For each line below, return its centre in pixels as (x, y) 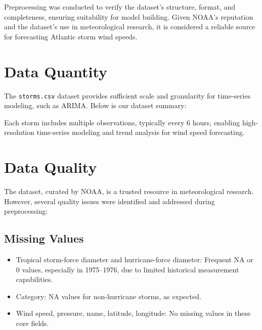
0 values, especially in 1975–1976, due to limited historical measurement (127, 269)
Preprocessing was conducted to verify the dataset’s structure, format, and (120, 7)
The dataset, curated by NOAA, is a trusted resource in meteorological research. (129, 191)
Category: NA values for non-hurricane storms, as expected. (108, 296)
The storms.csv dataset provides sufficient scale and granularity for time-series (127, 95)
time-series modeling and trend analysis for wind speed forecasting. (141, 132)
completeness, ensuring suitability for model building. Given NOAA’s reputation (129, 16)
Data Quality (51, 167)
